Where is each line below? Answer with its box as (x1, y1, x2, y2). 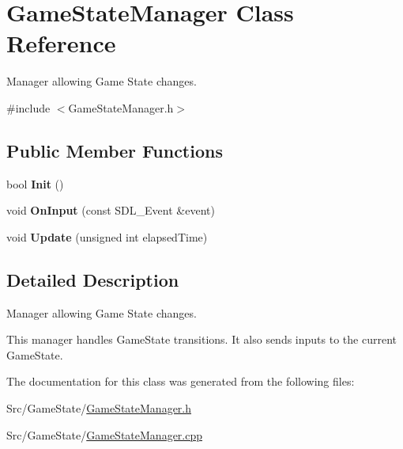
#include (6, 99, 51, 116)
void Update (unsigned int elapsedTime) (6, 228, 208, 245)
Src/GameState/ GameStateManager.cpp (6, 426, 203, 443)
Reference (6, 27, 116, 59)
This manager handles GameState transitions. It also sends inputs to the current (6, 331, 397, 348)
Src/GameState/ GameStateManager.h (6, 400, 192, 417)
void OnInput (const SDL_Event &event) (6, 202, 215, 219)
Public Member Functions (6, 138, 223, 162)
